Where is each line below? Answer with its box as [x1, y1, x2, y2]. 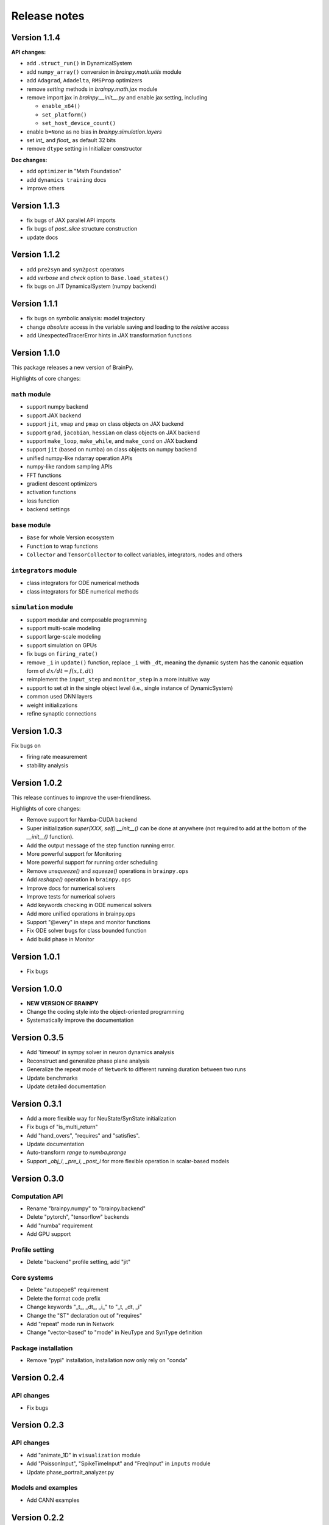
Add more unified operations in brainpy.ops [26, 910, 135, 917]
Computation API [11, 1192, 63, 1200]
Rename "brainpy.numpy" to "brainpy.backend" [26, 1205, 146, 1212]
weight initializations [26, 701, 78, 709]
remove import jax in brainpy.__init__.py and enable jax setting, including [26, 94, 208, 101]
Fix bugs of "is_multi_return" [26, 1123, 98, 1131]
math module [11, 390, 51, 399]
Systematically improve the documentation [26, 1016, 134, 1024]
